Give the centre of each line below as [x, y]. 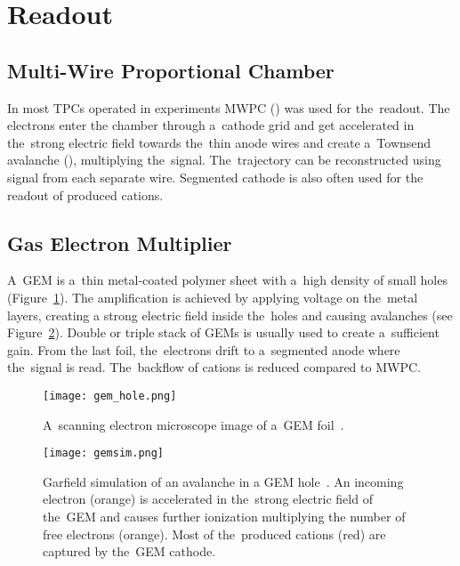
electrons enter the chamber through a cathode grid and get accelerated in [211, 125]
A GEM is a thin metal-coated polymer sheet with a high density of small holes [227, 280]
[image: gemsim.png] [104, 453]
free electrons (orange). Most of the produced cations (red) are [214, 534]
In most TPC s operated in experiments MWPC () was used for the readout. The [229, 107]
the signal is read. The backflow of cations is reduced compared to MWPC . [214, 367]
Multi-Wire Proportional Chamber [171, 70]
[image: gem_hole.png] [110, 396]
